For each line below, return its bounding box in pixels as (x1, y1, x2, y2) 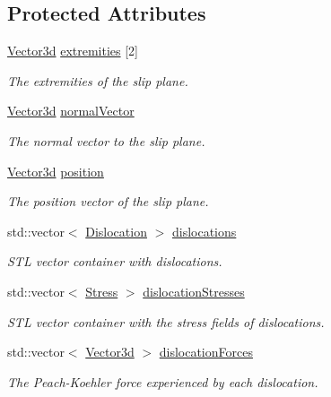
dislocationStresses (143, 281, 245, 300)
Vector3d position (7, 161, 104, 180)
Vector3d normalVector (7, 101, 135, 120)
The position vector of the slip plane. (7, 192, 209, 211)
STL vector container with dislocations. (7, 252, 222, 271)
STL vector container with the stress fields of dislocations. (7, 312, 325, 331)
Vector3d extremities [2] (7, 41, 139, 60)
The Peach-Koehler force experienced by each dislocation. (7, 372, 318, 391)
